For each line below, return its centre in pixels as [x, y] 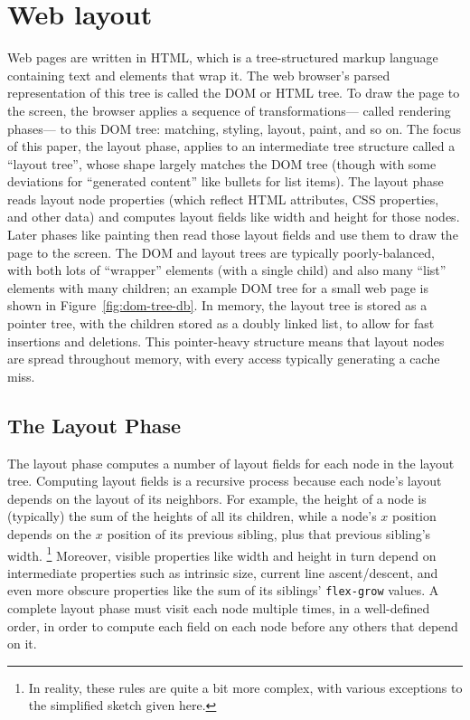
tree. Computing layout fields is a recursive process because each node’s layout [225, 481]
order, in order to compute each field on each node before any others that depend [233, 625]
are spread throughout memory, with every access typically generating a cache [224, 359]
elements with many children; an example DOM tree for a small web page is [218, 287]
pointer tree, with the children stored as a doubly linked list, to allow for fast [221, 323]
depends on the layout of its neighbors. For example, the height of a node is [217, 498]
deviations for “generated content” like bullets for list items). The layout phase [226, 181]
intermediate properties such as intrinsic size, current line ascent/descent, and [223, 572]
